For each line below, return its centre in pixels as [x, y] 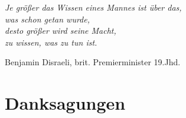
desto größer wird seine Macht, [61, 31]
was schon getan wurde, [48, 19]
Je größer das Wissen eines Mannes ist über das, [93, 7]
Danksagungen [65, 103]
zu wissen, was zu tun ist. [51, 42]
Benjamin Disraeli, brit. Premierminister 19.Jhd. [93, 62]
